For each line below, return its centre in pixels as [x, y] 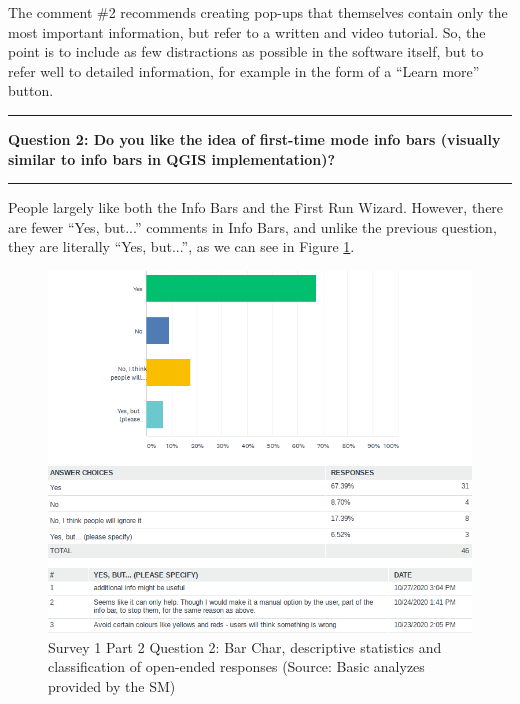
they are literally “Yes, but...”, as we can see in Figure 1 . [181, 246]
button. [31, 90]
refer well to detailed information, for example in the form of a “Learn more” [244, 70]
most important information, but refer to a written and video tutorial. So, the [247, 31]
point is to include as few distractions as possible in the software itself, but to [246, 51]
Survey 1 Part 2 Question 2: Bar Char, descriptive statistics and [245, 646]
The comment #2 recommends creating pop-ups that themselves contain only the [258, 12]
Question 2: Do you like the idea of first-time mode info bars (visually [254, 138]
